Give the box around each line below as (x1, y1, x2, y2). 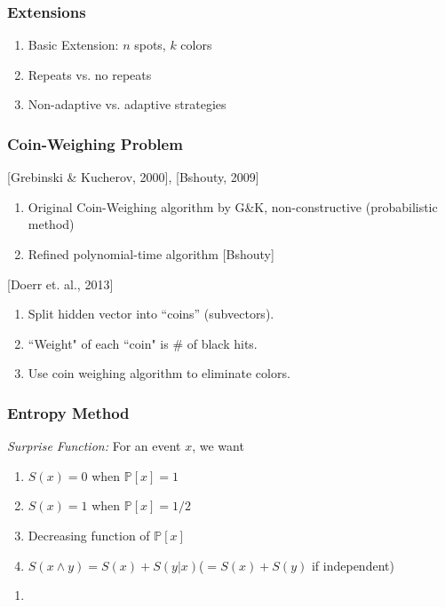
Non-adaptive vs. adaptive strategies (28, 95, 226, 114)
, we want (192, 437, 244, 455)
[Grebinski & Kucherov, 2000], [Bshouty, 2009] (7, 168, 259, 186)
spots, (134, 35, 166, 54)
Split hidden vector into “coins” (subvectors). (28, 304, 274, 323)
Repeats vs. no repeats (28, 65, 152, 83)
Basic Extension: (28, 35, 119, 54)
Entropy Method (7, 401, 130, 423)
